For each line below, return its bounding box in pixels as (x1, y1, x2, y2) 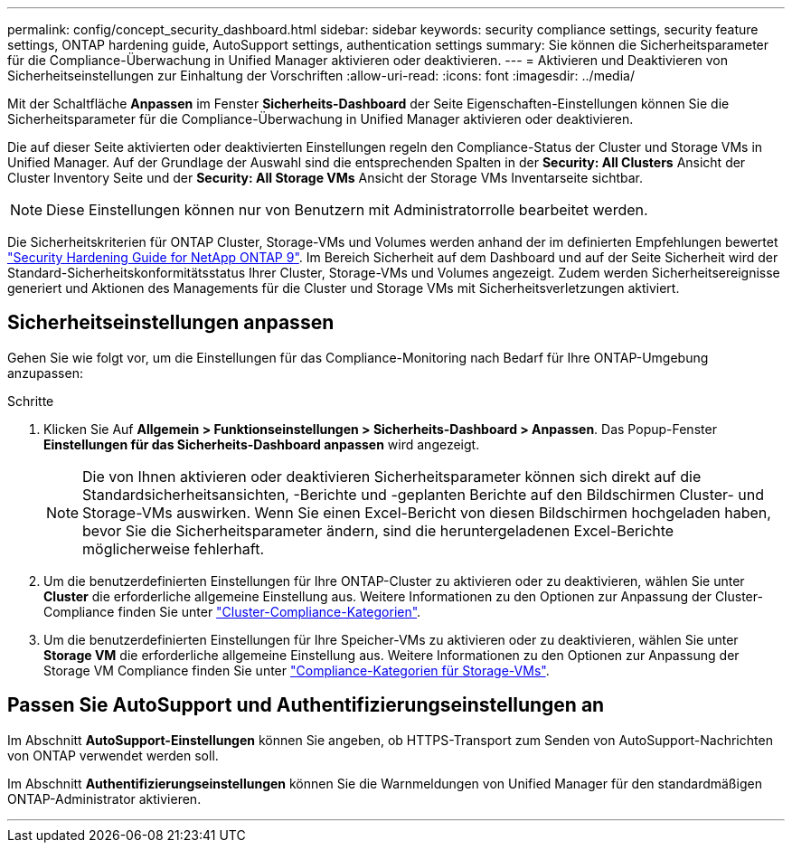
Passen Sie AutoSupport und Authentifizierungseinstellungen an (7, 694, 605, 717)
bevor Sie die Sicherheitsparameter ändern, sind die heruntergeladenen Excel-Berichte (82, 521, 674, 540)
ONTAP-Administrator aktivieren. (7, 790, 202, 807)
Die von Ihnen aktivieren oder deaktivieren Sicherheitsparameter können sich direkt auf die (82, 467, 702, 486)
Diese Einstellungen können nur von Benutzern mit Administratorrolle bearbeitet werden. (46, 201, 648, 219)
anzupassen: (7, 364, 83, 381)
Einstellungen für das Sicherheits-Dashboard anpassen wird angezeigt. (43, 436, 480, 452)
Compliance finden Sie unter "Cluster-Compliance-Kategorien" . (43, 603, 421, 619)
